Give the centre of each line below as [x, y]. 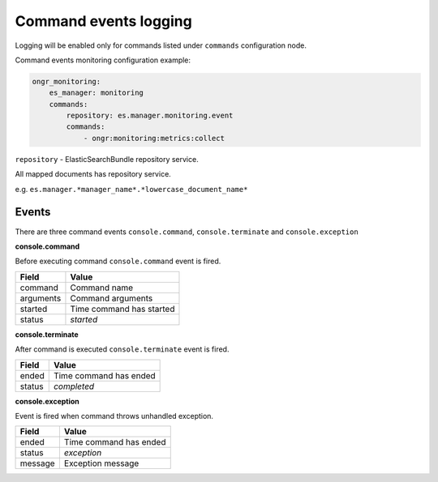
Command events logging [103, 21]
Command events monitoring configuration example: [103, 60]
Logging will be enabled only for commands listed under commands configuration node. [161, 45]
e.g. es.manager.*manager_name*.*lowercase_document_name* [131, 189]
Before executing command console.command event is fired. [118, 261]
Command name [102, 288]
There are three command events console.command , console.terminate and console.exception [187, 232]
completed [74, 386]
